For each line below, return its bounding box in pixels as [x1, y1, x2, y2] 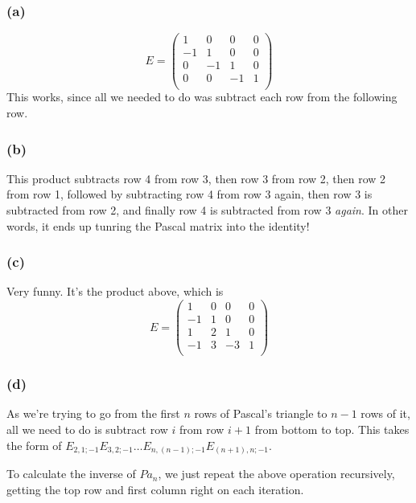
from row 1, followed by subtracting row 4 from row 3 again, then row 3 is [6, 186, 373, 202]
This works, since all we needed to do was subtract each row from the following [6, 88, 397, 105]
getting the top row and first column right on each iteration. [6, 481, 304, 497]
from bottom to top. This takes [254, 421, 410, 438]
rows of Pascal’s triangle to [194, 405, 327, 422]
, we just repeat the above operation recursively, [158, 465, 395, 482]
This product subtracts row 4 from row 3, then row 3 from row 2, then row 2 [6, 170, 386, 186]
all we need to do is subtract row [6, 421, 168, 438]
